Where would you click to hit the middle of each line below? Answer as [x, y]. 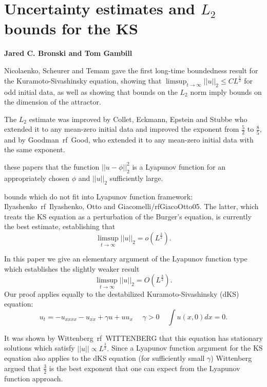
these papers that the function [52, 166]
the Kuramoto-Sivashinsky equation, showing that [83, 80]
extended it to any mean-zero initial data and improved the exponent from [122, 129]
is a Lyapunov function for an [179, 166]
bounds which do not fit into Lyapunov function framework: [99, 196]
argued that [23, 368]
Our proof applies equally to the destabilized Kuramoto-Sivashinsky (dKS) [122, 293]
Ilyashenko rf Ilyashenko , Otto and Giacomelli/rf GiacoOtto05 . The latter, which [131, 206]
